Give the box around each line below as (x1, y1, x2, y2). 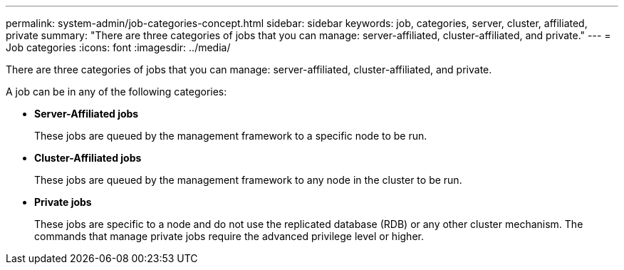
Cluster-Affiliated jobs (34, 152, 142, 164)
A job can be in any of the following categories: (6, 85, 227, 98)
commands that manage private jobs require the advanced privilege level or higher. (34, 230, 424, 242)
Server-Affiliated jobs (34, 108, 139, 120)
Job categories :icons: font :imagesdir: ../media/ (6, 41, 231, 53)
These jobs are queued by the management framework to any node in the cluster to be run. (34, 174, 462, 186)
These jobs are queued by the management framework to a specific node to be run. (34, 130, 427, 142)
